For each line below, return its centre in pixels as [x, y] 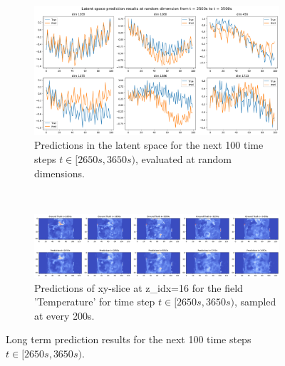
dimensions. [59, 173]
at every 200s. [64, 315]
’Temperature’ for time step [95, 302]
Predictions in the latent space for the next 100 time [149, 145]
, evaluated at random [184, 158]
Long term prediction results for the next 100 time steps [129, 339]
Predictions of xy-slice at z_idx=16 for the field [139, 287]
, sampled [255, 302]
